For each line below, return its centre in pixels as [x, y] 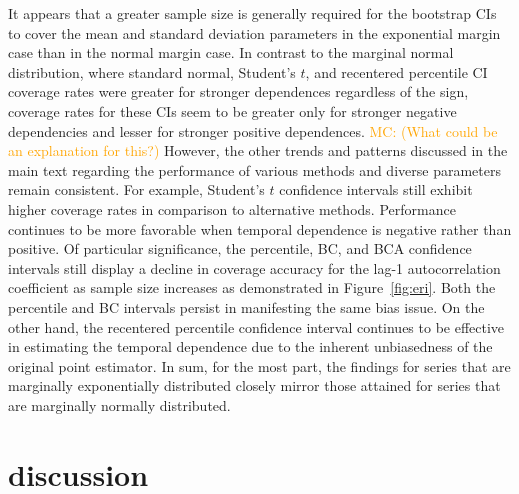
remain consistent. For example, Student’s [136, 189]
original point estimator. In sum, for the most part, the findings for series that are [259, 365]
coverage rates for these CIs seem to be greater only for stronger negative [232, 110]
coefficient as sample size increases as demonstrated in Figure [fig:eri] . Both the [252, 287]
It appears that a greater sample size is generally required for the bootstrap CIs [252, 13]
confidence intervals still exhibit [376, 189]
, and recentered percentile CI [396, 71]
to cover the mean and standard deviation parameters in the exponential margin [254, 32]
